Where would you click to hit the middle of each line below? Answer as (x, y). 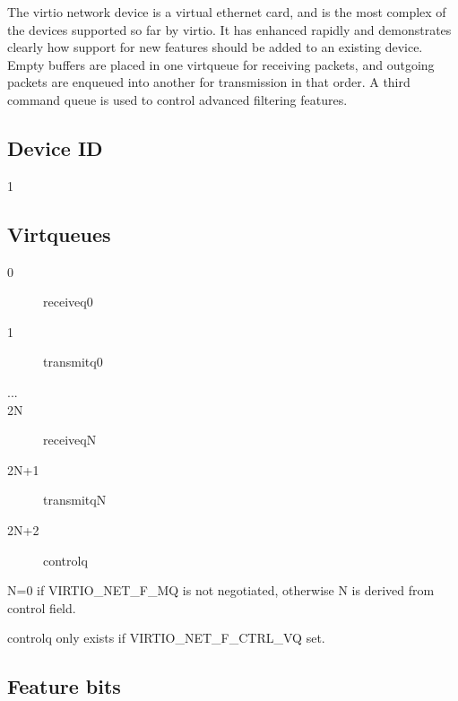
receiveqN (70, 440)
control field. (42, 607)
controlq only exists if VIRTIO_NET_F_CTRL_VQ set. (166, 638)
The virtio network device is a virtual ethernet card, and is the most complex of (227, 12)
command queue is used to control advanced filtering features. (177, 99)
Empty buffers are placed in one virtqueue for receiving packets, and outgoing (221, 64)
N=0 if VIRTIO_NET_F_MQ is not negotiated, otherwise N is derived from (221, 590)
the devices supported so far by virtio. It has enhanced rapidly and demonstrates (229, 29)
